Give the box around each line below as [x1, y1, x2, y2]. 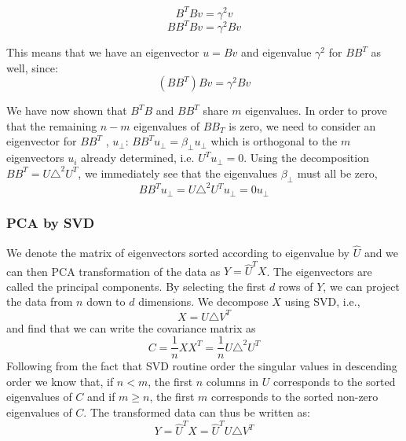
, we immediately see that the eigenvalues [78, 164, 277, 181]
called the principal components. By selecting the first [6, 277, 266, 294]
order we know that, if [6, 373, 114, 389]
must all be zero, [297, 164, 378, 181]
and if [87, 388, 115, 405]
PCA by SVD [6, 213, 95, 233]
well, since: [6, 59, 58, 75]
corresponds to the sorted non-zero [210, 388, 379, 405]
